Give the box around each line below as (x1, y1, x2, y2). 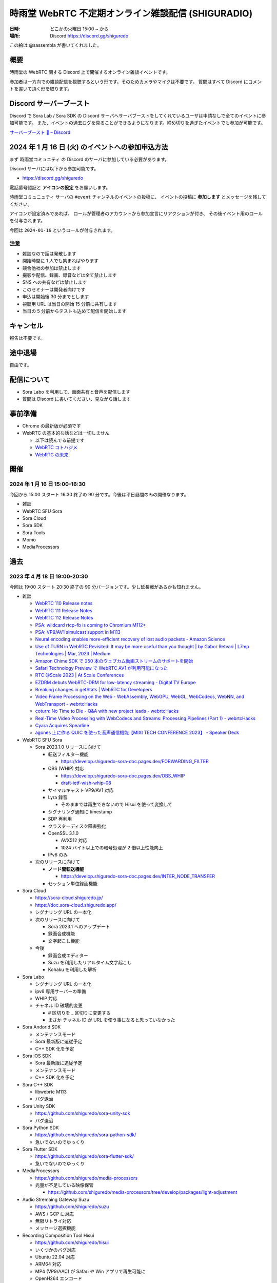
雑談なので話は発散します (22, 250, 76, 257)
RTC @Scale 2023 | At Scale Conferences (35, 672, 124, 678)
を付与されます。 (9, 218, 46, 224)
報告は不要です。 (9, 335, 46, 341)
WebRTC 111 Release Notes (35, 607, 92, 613)
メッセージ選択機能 (35, 1225, 76, 1231)
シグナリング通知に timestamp (48, 808, 112, 814)
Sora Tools (22, 529, 45, 536)
